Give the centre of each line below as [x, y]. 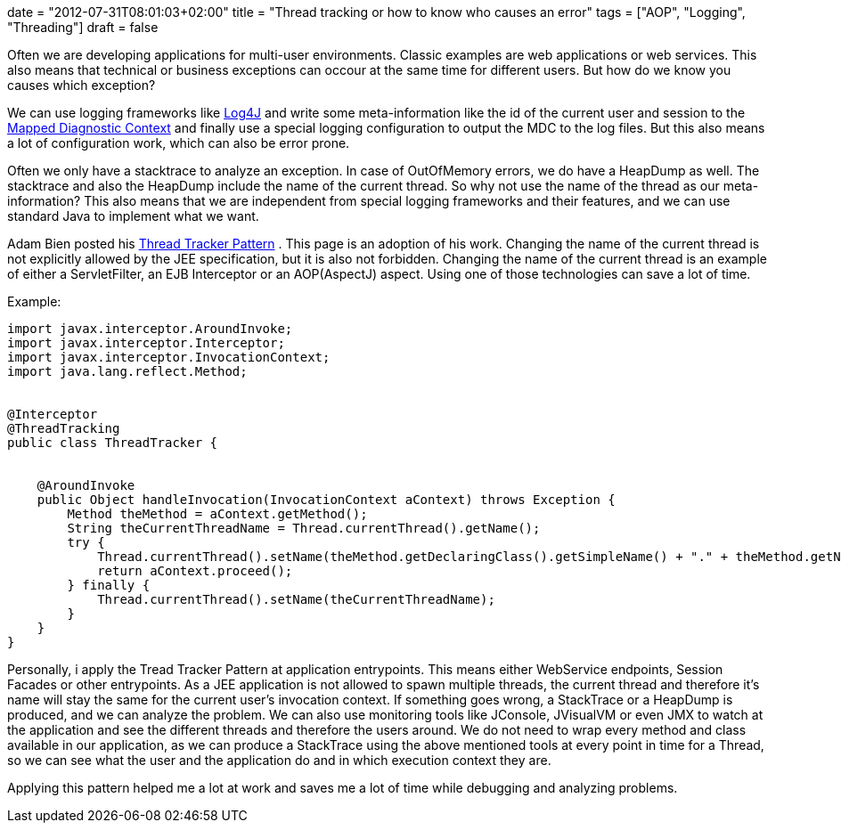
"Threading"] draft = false [83, 27]
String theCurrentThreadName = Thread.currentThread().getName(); [304, 528]
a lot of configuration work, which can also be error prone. [179, 143]
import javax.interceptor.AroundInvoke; [150, 329]
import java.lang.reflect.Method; [127, 371]
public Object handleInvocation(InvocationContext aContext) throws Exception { [326, 500]
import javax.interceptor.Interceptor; [146, 343]
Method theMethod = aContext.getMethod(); [217, 514]
